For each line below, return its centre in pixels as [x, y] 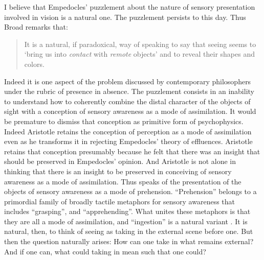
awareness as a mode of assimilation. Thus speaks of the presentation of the [123, 181]
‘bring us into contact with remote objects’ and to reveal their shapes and [139, 54]
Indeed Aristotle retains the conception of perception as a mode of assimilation [128, 131]
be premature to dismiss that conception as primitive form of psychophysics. [124, 121]
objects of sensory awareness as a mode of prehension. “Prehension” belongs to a [130, 191]
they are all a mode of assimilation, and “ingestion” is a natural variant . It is [126, 221]
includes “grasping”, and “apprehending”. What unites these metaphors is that [127, 211]
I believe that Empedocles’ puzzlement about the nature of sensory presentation [130, 7]
